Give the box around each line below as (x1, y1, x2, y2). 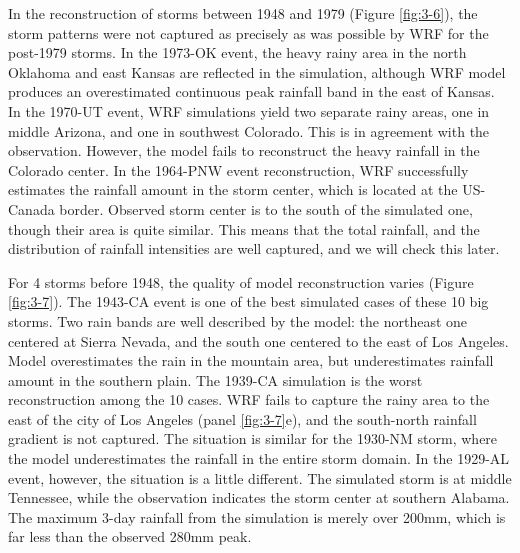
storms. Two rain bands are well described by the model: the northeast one (8, 310, 468, 331)
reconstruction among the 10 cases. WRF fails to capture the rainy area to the (8, 389, 490, 410)
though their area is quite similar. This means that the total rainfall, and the (8, 218, 480, 239)
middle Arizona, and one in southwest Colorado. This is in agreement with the (8, 120, 490, 141)
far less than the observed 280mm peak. (8, 526, 252, 547)
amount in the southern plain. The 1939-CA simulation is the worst (8, 369, 423, 390)
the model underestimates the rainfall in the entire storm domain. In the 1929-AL (8, 448, 510, 469)
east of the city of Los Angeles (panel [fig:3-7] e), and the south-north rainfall (8, 408, 477, 429)
